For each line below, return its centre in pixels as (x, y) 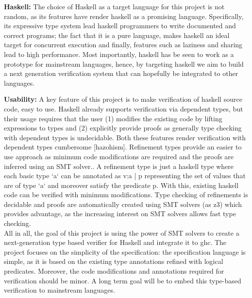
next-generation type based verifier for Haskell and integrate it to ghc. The (115, 242)
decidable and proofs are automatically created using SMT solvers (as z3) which (123, 204)
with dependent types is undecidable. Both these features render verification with (125, 137)
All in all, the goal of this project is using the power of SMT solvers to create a (122, 233)
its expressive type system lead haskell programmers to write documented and (120, 26)
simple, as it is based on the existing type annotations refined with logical (114, 261)
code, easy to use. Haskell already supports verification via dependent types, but (124, 108)
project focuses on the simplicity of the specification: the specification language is (125, 251)
